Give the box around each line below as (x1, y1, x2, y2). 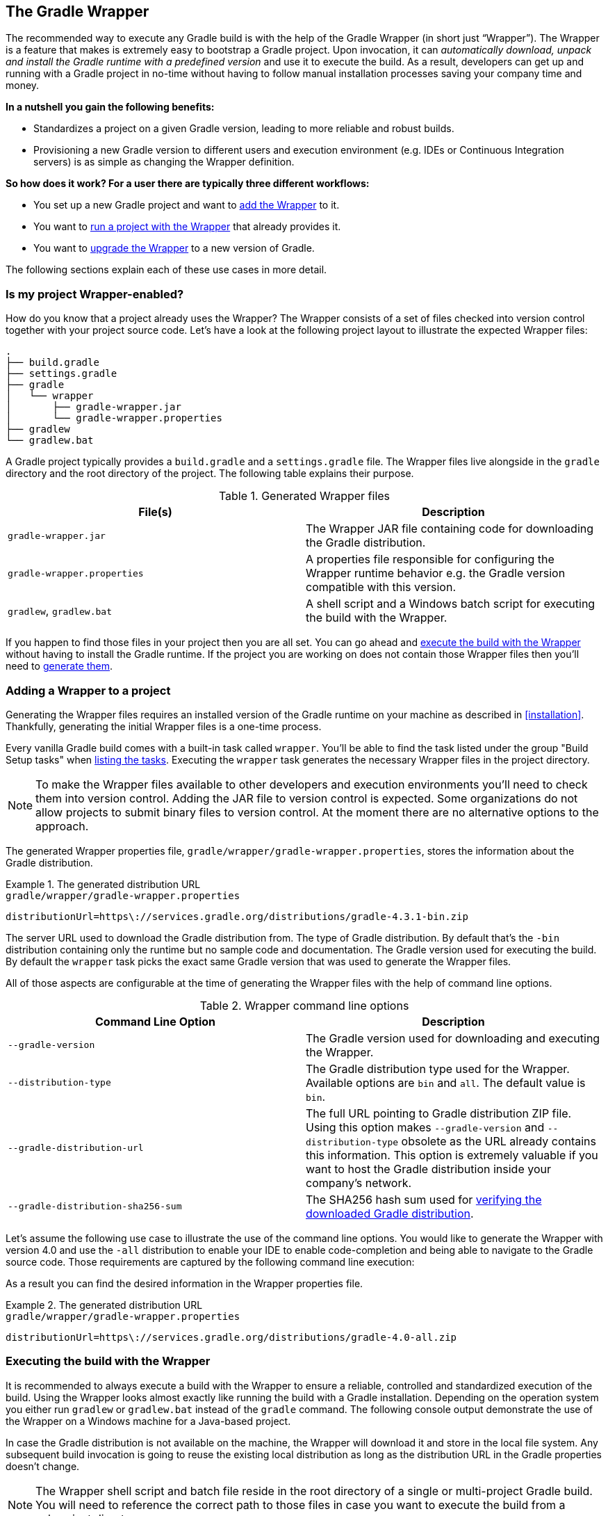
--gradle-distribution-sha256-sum (8, 1201, 182, 1212)
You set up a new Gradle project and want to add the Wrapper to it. (33, 199, 340, 211)
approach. (35, 819, 89, 833)
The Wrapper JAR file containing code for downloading (306, 522, 594, 536)
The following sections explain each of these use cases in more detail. (6, 264, 327, 276)
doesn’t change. (6, 1460, 80, 1472)
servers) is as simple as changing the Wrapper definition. (33, 156, 295, 168)
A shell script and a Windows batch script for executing (306, 597, 595, 611)
